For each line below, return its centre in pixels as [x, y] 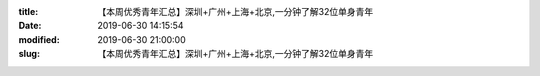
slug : [29, 54]
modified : [39, 39]
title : [28, 11]
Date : [30, 26]
